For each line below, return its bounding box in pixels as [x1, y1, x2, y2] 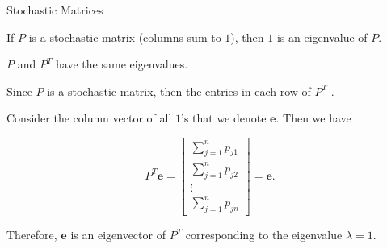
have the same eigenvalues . [56, 56, 188, 72]
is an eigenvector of [70, 226, 166, 242]
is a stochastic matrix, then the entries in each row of [47, 82, 311, 99]
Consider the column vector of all [6, 110, 172, 126]
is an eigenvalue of [276, 28, 368, 45]
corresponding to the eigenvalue [185, 226, 343, 242]
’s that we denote [180, 110, 267, 126]
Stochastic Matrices [6, 2, 103, 18]
